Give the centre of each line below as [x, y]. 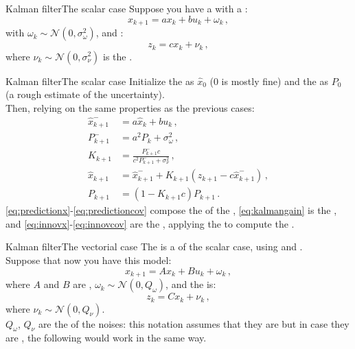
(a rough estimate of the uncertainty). [85, 94]
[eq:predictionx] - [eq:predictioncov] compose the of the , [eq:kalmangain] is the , [171, 210]
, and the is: [191, 284]
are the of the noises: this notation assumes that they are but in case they [194, 323]
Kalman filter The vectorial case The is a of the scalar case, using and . [154, 246]
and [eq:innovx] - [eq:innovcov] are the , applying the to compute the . [150, 223]
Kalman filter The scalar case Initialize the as [100, 81]
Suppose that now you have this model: [89, 260]
